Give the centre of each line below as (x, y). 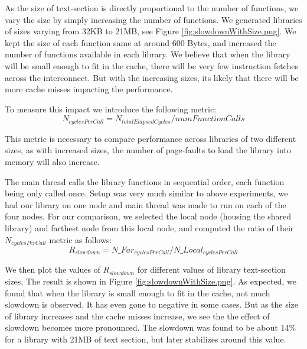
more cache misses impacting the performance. (89, 89)
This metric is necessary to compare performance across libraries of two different (151, 138)
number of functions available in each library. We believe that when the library (148, 54)
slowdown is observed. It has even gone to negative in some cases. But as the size (152, 304)
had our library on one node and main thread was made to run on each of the (146, 204)
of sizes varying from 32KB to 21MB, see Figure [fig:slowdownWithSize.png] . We (151, 31)
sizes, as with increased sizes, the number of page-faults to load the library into (148, 150)
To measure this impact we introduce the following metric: (111, 109)
